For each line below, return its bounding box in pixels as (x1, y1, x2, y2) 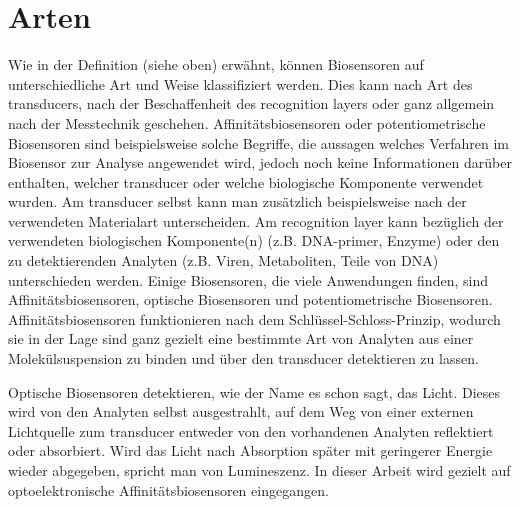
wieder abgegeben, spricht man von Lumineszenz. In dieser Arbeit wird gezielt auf (8, 460, 511, 480)
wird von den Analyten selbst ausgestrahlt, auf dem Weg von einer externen (8, 401, 474, 422)
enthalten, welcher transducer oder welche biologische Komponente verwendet (8, 171, 484, 192)
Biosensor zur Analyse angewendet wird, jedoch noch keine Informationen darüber (8, 152, 512, 173)
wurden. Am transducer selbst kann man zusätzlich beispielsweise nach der (8, 191, 467, 212)
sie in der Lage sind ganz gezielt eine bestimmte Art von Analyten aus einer (8, 328, 474, 349)
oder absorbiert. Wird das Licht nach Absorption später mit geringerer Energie (8, 440, 493, 461)
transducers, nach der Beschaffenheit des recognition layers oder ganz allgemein (8, 93, 495, 114)
